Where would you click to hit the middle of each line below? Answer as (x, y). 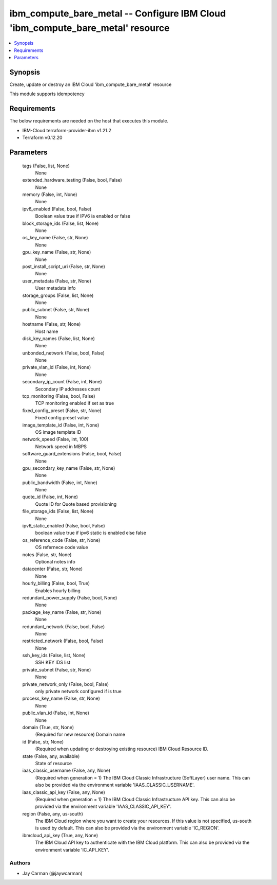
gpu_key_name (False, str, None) (57, 252)
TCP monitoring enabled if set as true (75, 403)
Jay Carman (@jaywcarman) (53, 873)
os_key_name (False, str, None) (55, 238)
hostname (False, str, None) (52, 324)
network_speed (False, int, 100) (55, 439)
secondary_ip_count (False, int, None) (62, 382)
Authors (20, 863)
